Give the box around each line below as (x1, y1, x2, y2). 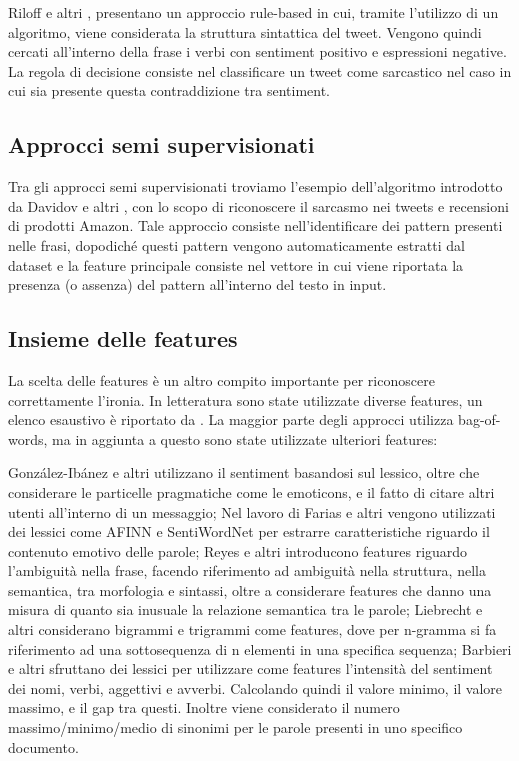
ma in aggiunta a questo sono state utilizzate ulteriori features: (52, 428, 438, 449)
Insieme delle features (8, 323, 238, 354)
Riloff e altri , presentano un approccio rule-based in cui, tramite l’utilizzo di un (8, 2, 499, 22)
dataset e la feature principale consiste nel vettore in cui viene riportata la (8, 254, 464, 275)
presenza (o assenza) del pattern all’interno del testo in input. (8, 274, 387, 295)
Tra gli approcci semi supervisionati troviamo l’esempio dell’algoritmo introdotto (8, 176, 503, 197)
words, (8, 428, 48, 449)
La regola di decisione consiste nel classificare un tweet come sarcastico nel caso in (8, 60, 512, 81)
